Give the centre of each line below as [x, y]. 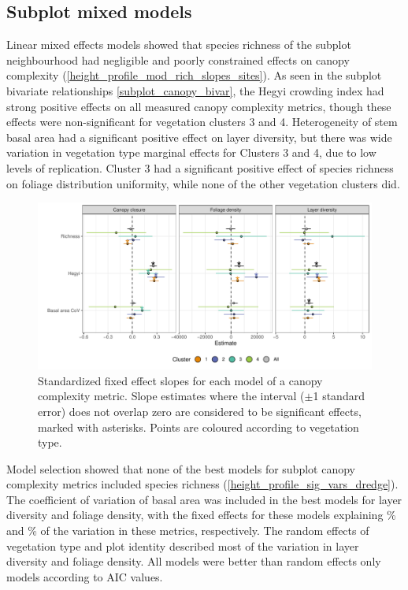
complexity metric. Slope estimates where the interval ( [171, 396]
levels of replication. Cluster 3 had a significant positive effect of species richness [200, 167]
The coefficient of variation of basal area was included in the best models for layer [204, 499]
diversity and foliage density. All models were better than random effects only [194, 561]
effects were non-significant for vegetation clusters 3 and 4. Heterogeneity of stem [202, 122]
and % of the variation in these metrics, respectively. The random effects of [188, 531]
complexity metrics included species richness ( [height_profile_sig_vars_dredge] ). [202, 484]
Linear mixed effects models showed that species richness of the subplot [179, 45]
